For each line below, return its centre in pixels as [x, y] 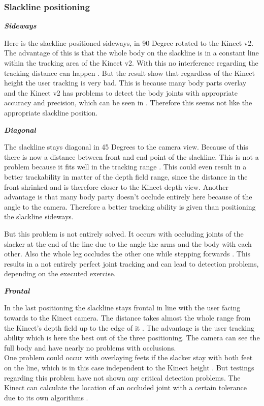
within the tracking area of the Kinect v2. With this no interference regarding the [131, 63]
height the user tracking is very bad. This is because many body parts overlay [125, 83]
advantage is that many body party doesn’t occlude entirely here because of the [128, 197]
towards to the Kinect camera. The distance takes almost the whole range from [127, 318]
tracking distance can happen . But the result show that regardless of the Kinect [129, 72]
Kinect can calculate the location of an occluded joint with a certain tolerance [126, 387]
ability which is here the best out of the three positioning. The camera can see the [132, 338]
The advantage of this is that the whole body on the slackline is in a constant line [131, 53]
